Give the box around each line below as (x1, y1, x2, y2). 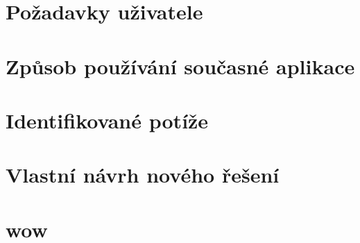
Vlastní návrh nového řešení (6, 160, 280, 189)
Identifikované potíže (6, 106, 209, 134)
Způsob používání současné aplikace (6, 51, 355, 80)
